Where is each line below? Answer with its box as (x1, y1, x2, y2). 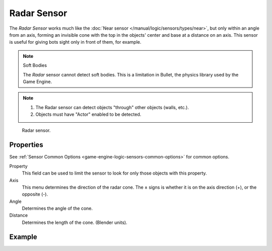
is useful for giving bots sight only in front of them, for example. (9, 39, 142, 45)
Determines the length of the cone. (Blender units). (22, 219, 128, 225)
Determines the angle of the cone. (22, 205, 93, 211)
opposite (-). (22, 191, 48, 197)
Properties (9, 141, 43, 149)
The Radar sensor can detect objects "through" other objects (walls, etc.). (35, 104, 189, 110)
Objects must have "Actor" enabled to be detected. (35, 111, 142, 118)
